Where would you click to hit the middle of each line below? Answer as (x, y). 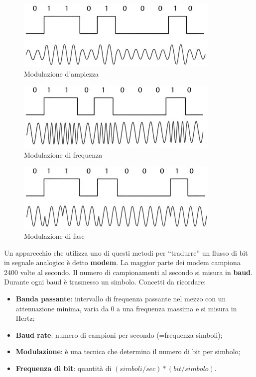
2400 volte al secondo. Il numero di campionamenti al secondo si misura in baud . (128, 272)
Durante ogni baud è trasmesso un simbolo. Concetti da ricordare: (105, 282)
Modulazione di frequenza (63, 154)
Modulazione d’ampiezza (62, 73)
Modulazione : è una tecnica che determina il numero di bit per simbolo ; (128, 351)
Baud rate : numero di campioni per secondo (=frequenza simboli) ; (119, 334)
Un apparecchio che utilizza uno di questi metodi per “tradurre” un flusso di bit (126, 252)
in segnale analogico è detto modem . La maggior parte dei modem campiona (122, 262)
